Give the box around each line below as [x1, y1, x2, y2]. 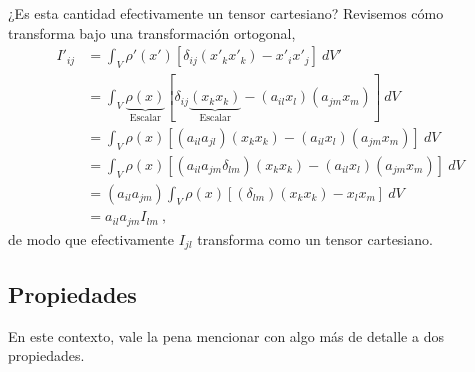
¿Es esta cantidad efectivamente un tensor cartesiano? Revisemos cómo [8, 3, 444, 23]
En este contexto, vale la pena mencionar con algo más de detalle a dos [8, 325, 444, 346]
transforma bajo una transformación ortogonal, [8, 22, 296, 43]
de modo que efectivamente [8, 228, 175, 249]
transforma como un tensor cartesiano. [197, 228, 433, 249]
